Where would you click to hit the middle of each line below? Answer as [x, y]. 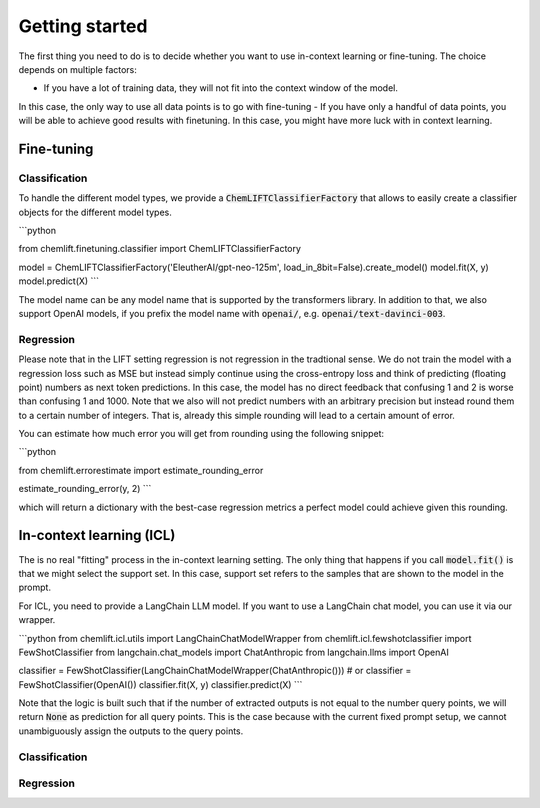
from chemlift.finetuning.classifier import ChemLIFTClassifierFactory [160, 249]
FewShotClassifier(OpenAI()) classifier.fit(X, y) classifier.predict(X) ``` [160, 684]
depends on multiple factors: [77, 69]
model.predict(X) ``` [59, 281]
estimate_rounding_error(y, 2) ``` [85, 489]
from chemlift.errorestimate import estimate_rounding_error [141, 470]
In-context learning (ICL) [97, 535]
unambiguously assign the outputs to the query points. [131, 731]
